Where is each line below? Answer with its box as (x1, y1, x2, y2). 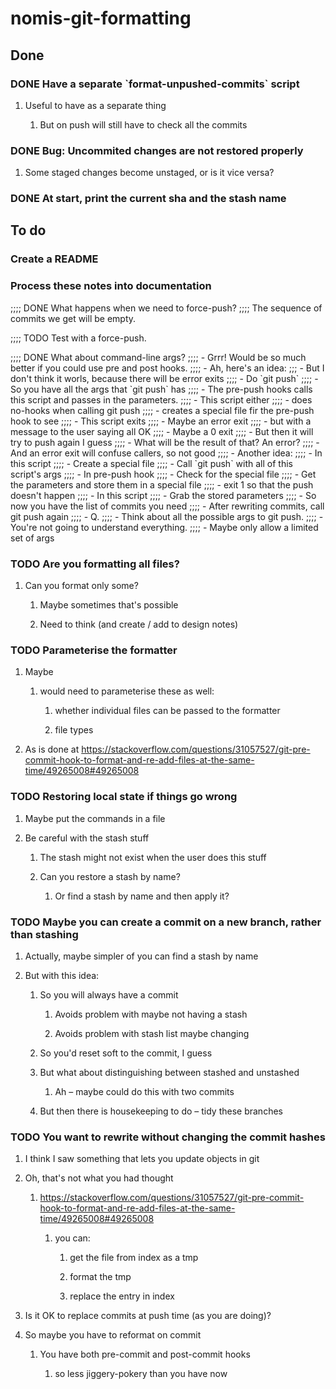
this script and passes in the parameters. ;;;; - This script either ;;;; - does (10, 393, 313, 406)
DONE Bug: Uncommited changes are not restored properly (10, 143, 304, 157)
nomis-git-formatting (10, 7, 192, 30)
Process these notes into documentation (10, 279, 212, 293)
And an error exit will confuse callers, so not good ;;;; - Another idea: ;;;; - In (10, 447, 323, 459)
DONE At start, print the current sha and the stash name (10, 192, 287, 206)
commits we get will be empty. (10, 312, 137, 324)
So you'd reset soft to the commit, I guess (39, 1047, 213, 1059)
